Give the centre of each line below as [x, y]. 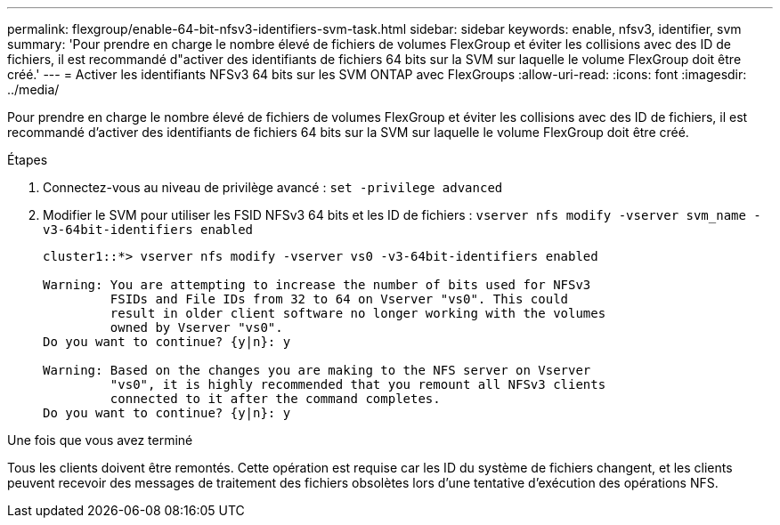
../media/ [33, 89]
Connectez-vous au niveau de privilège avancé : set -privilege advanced [273, 187]
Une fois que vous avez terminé [100, 440]
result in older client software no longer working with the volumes [358, 313]
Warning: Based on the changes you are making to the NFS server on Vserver [317, 370]
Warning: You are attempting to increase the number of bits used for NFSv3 [317, 285]
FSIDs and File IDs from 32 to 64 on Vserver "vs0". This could [339, 299]
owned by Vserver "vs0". [196, 327]
